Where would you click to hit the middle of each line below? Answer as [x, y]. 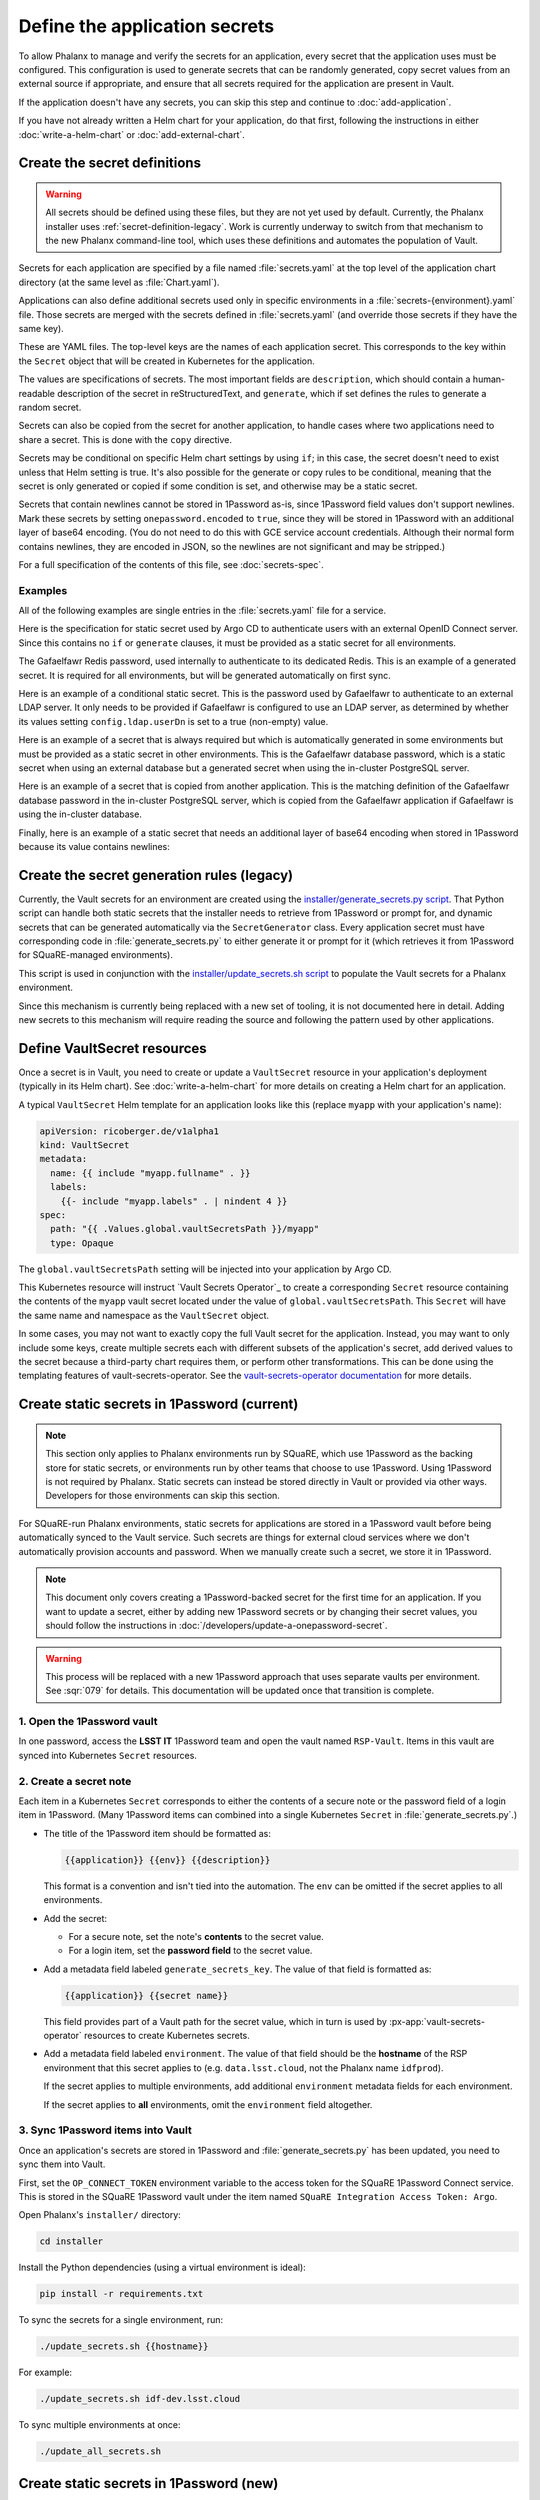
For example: [45, 2372]
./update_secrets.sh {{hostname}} [124, 2346]
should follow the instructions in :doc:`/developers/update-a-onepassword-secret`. [216, 1626]
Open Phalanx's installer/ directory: [100, 2215]
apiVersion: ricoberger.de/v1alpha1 [129, 1131]
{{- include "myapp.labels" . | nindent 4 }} [174, 1201]
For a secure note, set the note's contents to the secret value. [196, 1936]
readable [36, 393]
